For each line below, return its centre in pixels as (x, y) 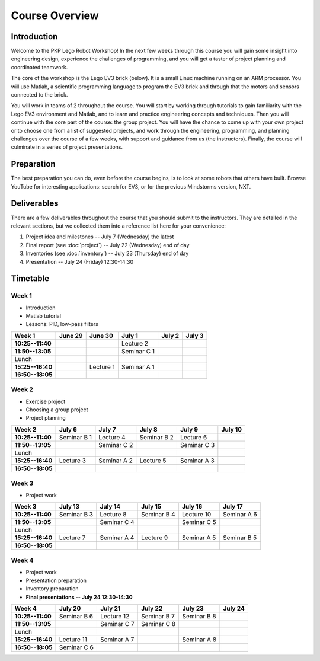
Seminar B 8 (199, 617)
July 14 (110, 506)
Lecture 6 (193, 437)
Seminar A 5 (199, 538)
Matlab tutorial (44, 316)
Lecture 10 (196, 514)
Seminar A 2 (116, 461)
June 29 (71, 336)
